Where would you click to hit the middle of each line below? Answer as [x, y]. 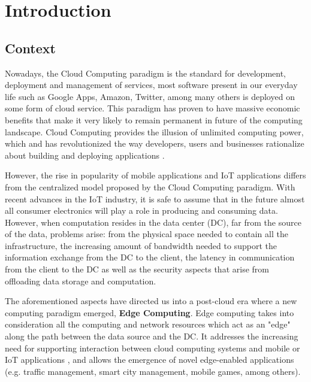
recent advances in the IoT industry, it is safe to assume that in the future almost [155, 198]
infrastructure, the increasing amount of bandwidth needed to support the [141, 245]
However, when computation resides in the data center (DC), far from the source [153, 222]
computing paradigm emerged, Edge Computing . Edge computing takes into [150, 312]
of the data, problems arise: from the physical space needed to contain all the [147, 234]
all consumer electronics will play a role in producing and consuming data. [141, 210]
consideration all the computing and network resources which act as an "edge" [148, 324]
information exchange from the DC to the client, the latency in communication [150, 257]
